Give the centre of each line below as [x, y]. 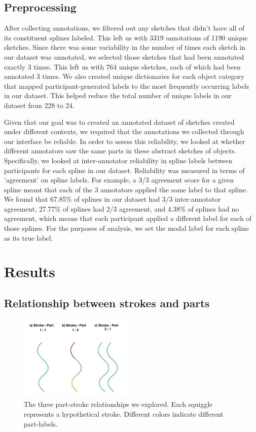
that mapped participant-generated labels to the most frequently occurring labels [127, 86]
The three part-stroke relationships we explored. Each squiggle [118, 404]
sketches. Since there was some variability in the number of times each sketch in [125, 47]
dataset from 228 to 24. [39, 105]
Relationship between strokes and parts [107, 303]
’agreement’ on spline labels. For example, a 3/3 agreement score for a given [119, 180]
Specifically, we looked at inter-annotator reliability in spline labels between [118, 160]
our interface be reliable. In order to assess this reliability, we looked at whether [125, 141]
